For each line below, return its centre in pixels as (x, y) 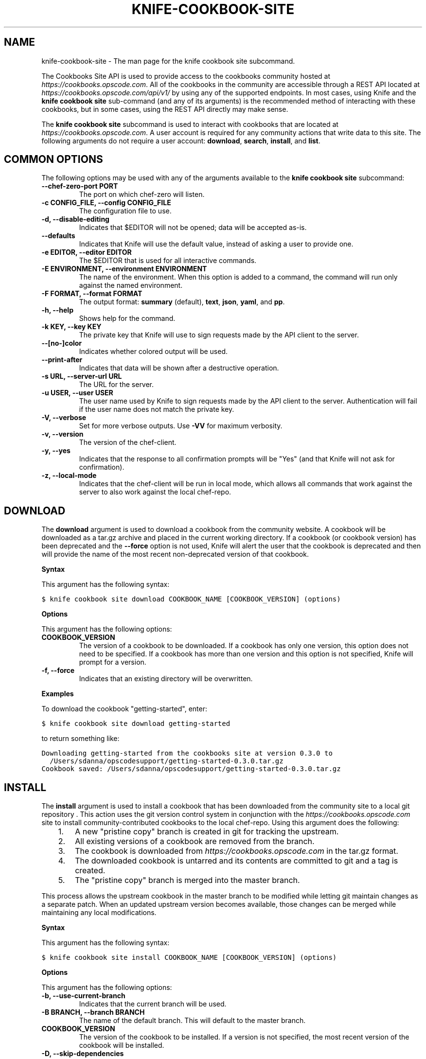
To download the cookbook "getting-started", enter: (124, 709)
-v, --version (62, 434)
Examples (58, 694)
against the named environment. (131, 285)
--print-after (62, 360)
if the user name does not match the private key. (157, 409)
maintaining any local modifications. (99, 913)
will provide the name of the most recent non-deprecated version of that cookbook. (175, 554)
